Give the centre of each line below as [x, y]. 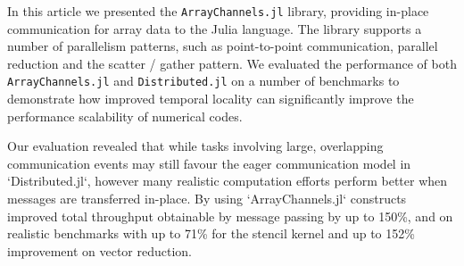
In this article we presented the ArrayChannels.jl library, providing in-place [218, 11]
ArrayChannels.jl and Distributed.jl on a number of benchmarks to [203, 81]
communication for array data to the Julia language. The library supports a [215, 28]
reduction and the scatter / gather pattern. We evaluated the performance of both [232, 63]
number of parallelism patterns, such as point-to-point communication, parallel [223, 46]
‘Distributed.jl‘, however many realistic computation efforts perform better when [228, 181]
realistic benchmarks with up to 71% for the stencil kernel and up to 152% [211, 233]
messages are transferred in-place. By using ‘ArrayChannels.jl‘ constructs [207, 199]
